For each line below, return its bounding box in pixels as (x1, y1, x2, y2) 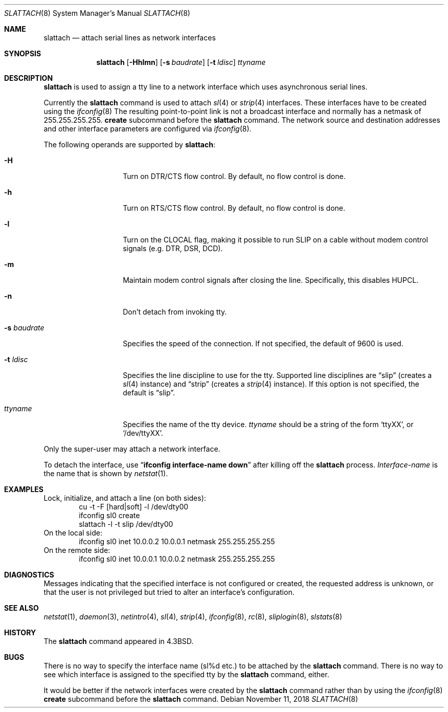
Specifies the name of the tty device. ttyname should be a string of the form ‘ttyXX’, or (123, 420, 414, 429)
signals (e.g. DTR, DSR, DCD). (123, 244, 223, 253)
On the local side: (43, 528, 102, 537)
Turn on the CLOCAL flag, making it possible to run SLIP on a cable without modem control (123, 235, 428, 244)
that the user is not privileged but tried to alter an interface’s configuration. (43, 588, 295, 596)
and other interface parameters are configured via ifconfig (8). (43, 124, 252, 133)
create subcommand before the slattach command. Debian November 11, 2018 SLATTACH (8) (43, 695, 359, 703)
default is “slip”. (123, 388, 175, 397)
